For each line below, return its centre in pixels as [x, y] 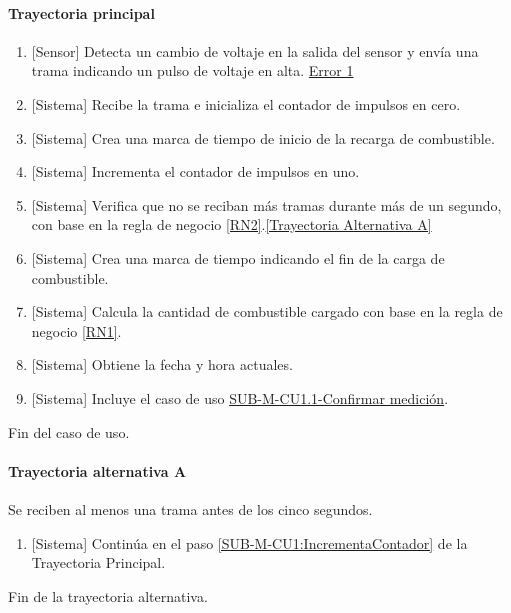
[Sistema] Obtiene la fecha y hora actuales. [162, 364]
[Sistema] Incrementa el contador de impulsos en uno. [195, 171]
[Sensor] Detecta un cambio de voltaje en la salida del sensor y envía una [255, 50]
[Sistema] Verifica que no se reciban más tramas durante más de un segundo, [266, 204]
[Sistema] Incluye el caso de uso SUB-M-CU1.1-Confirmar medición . [240, 397]
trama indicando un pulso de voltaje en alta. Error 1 [192, 70]
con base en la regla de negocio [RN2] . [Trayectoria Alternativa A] [231, 224]
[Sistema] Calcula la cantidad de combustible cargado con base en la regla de [267, 311]
